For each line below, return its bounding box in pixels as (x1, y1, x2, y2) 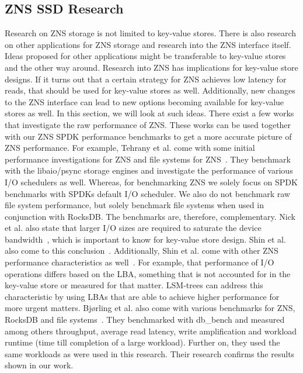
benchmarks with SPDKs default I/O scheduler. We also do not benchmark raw (5, 187, 290, 199)
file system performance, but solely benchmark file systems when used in (5, 199, 264, 211)
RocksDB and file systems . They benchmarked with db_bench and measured (5, 313, 285, 326)
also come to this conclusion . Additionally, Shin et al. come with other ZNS (5, 244, 278, 257)
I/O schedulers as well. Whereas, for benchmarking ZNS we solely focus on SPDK (5, 175, 298, 188)
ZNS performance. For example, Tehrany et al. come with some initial (5, 141, 255, 154)
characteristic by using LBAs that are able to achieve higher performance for (5, 290, 280, 302)
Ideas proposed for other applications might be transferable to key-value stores (5, 50, 286, 62)
